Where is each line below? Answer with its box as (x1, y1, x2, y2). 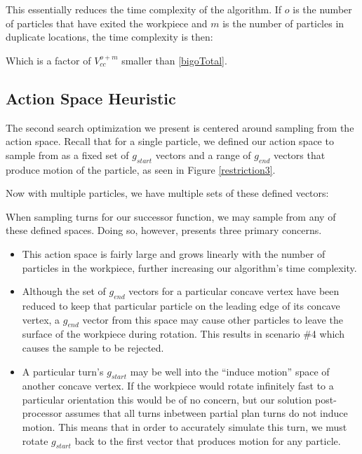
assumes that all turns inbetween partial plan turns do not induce (65, 406, 348, 420)
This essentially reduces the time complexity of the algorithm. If (6, 2, 282, 16)
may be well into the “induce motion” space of (130, 364, 330, 378)
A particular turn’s (22, 364, 104, 378)
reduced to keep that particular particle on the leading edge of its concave (22, 298, 340, 312)
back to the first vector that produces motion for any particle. (74, 433, 341, 448)
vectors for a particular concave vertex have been (128, 284, 340, 298)
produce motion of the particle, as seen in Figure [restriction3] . (6, 162, 276, 177)
